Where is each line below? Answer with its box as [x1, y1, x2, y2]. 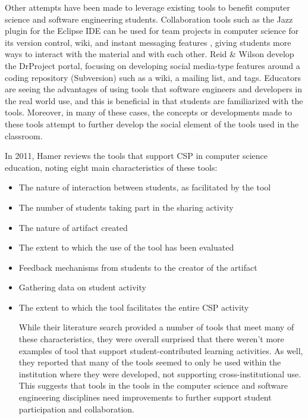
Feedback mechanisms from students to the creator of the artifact [18, 261, 257, 273]
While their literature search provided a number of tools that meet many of [18, 321, 294, 333]
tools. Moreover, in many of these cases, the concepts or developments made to [5, 106, 293, 118]
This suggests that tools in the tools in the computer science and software [18, 379, 288, 392]
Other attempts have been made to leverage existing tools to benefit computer [5, 1, 290, 13]
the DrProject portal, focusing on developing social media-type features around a [5, 59, 300, 71]
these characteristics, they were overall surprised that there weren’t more [18, 333, 284, 345]
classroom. [5, 129, 43, 142]
